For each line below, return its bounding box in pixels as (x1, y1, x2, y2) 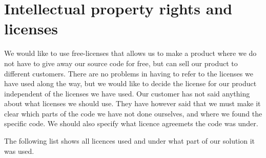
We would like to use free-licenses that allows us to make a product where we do (4, 48, 257, 58)
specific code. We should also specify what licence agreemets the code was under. (4, 118, 258, 129)
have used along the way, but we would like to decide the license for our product (4, 78, 257, 89)
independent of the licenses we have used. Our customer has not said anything (4, 88, 250, 98)
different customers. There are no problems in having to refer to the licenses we (4, 68, 253, 78)
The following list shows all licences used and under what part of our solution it (4, 135, 255, 146)
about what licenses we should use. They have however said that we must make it (4, 98, 261, 109)
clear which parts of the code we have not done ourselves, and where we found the (4, 108, 262, 118)
